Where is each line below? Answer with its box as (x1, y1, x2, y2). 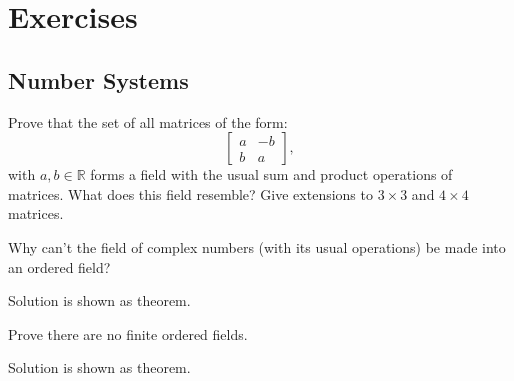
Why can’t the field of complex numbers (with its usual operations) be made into (8, 236, 506, 257)
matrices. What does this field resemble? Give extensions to (8, 183, 373, 204)
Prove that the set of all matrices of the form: (8, 111, 288, 132)
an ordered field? (8, 256, 111, 277)
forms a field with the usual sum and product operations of (90, 164, 453, 185)
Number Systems (8, 64, 189, 95)
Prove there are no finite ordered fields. (8, 323, 248, 344)
